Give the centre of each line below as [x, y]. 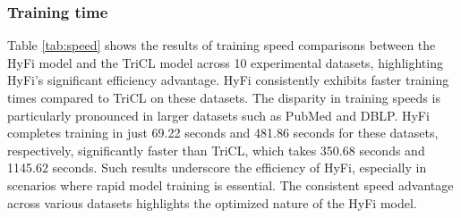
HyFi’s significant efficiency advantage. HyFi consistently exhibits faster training [228, 80]
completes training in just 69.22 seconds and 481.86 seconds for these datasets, [223, 133]
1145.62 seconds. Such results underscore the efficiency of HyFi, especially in [217, 168]
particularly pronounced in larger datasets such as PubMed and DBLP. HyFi [218, 115]
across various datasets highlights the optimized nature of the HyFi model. [212, 202]
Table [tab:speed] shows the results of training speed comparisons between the [222, 45]
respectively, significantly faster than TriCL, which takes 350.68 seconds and [216, 150]
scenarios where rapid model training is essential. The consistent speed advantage [230, 184]
